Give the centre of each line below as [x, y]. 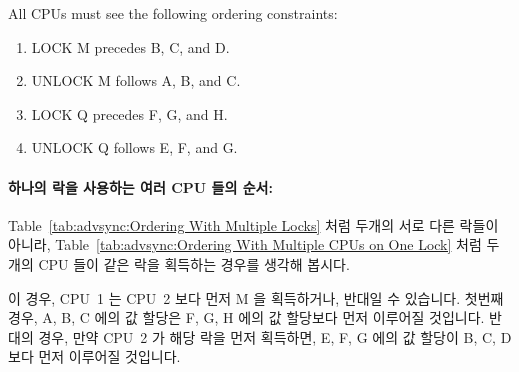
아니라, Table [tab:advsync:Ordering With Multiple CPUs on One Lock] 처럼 [245, 244]
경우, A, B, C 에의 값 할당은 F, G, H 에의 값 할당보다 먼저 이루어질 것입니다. [246, 317]
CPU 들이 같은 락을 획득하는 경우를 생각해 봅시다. [194, 263]
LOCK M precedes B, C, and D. [130, 46]
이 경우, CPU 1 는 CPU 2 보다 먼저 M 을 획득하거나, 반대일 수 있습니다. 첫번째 [256, 297]
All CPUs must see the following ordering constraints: [173, 13]
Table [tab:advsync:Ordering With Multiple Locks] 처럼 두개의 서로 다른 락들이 [253, 224]
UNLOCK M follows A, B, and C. [136, 80]
